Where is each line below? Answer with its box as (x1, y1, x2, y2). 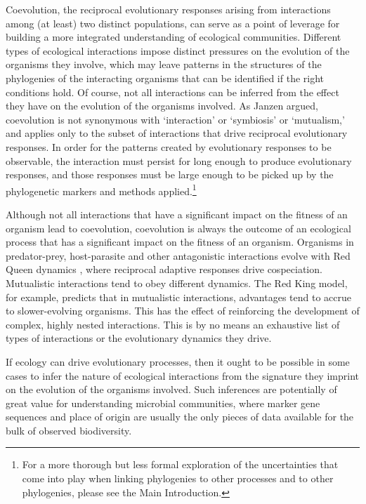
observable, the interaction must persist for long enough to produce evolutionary (6, 153, 352, 168)
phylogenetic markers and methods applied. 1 (6, 181, 197, 198)
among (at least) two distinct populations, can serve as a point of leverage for (6, 15, 340, 30)
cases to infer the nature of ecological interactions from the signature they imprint (6, 368, 359, 383)
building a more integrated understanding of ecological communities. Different (6, 29, 341, 44)
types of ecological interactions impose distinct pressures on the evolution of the (6, 43, 350, 58)
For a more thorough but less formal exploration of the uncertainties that (22, 457, 339, 472)
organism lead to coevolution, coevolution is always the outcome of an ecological (6, 220, 351, 235)
